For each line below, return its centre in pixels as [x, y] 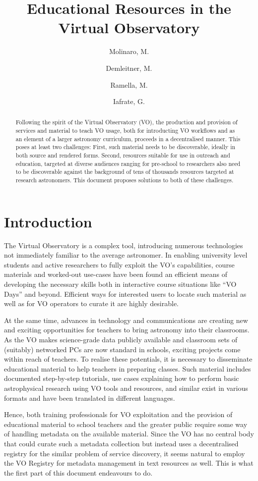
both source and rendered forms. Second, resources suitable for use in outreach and [123, 155]
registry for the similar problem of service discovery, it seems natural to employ [125, 453]
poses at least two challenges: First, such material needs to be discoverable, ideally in [126, 147]
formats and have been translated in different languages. [90, 398]
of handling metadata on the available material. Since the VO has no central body [129, 434]
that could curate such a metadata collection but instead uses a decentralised [121, 443]
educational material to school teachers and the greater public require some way [126, 424]
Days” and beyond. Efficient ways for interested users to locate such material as [125, 294]
